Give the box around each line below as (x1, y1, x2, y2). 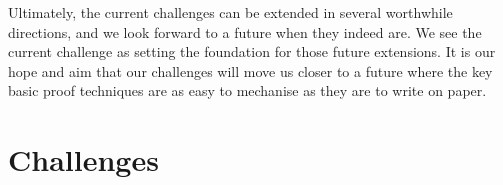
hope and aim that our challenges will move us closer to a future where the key (8, 60, 493, 81)
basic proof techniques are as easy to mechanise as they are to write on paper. (8, 80, 487, 101)
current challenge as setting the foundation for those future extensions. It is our (8, 41, 496, 62)
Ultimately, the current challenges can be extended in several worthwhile (8, 2, 453, 22)
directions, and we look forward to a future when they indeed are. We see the (8, 21, 482, 42)
